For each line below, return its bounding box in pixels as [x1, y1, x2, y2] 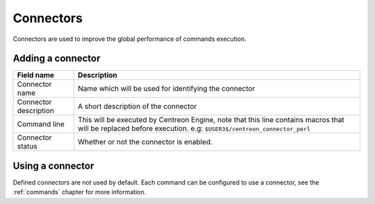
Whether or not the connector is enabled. [77, 137, 213, 147]
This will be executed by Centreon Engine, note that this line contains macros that [77, 115, 344, 125]
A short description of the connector [77, 101, 197, 111]
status [17, 142, 37, 151]
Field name [17, 70, 55, 80]
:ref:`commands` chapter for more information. [12, 188, 147, 196]
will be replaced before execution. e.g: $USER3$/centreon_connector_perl [77, 124, 310, 133]
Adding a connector [12, 53, 101, 65]
